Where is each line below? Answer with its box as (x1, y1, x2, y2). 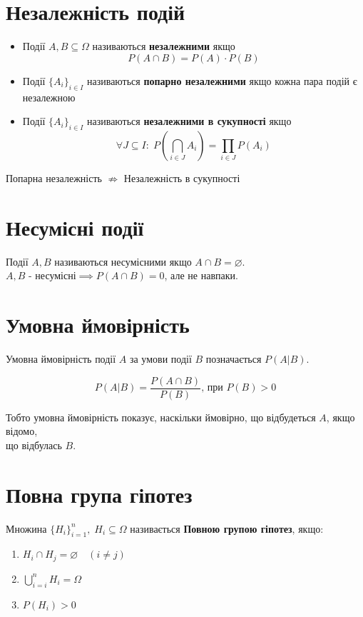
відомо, (6, 423, 38, 438)
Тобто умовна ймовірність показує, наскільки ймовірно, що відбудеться (6, 409, 316, 424)
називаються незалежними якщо (92, 39, 235, 54)
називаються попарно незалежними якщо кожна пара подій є (86, 73, 357, 88)
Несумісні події (6, 212, 144, 241)
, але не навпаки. (164, 268, 238, 283)
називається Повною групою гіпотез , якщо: (130, 521, 324, 536)
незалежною (22, 89, 76, 104)
